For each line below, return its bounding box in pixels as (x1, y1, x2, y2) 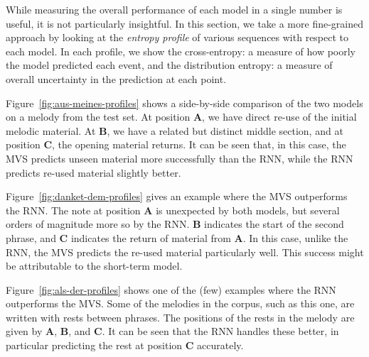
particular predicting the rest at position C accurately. (6, 338, 244, 353)
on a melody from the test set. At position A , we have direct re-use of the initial (6, 109, 357, 124)
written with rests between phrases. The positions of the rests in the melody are (6, 309, 355, 324)
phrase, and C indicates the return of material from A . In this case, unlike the (6, 230, 348, 245)
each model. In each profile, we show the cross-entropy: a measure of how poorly (6, 43, 355, 58)
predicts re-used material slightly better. (6, 165, 181, 180)
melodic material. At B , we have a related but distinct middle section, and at (6, 123, 343, 138)
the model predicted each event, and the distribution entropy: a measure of (6, 57, 333, 72)
